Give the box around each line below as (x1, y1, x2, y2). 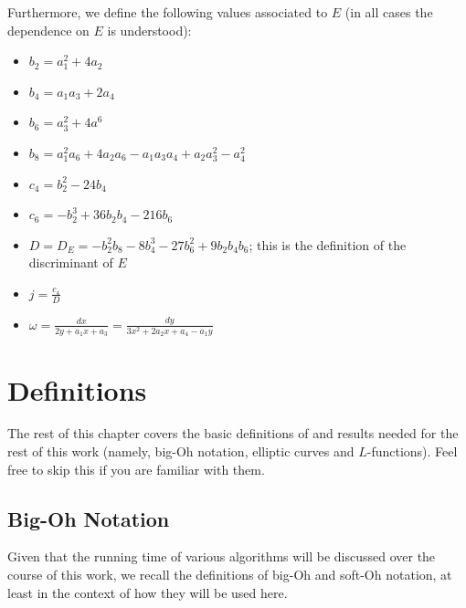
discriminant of (28, 253, 113, 272)
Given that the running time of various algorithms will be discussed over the (7, 547, 436, 566)
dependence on (7, 20, 90, 39)
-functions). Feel (366, 442, 458, 461)
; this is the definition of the (249, 235, 407, 254)
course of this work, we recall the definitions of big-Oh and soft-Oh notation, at (7, 565, 452, 584)
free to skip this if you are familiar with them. (7, 459, 265, 478)
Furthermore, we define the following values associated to (7, 3, 328, 21)
